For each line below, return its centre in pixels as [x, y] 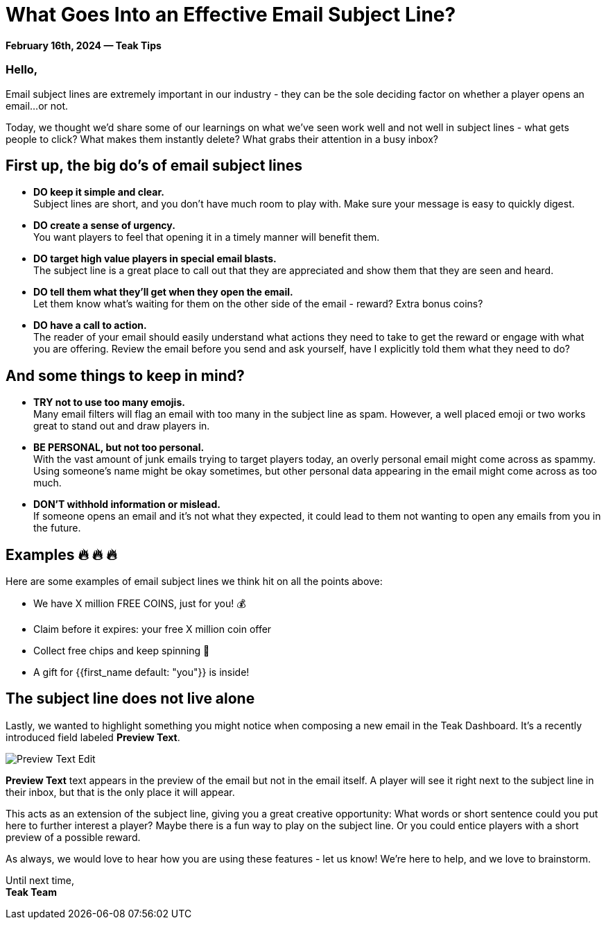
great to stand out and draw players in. [122, 426]
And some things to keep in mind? [125, 375]
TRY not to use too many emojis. [109, 402]
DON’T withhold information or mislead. [127, 504]
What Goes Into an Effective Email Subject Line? [231, 15]
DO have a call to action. [90, 325]
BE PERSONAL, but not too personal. [119, 448]
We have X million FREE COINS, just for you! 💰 [140, 604]
